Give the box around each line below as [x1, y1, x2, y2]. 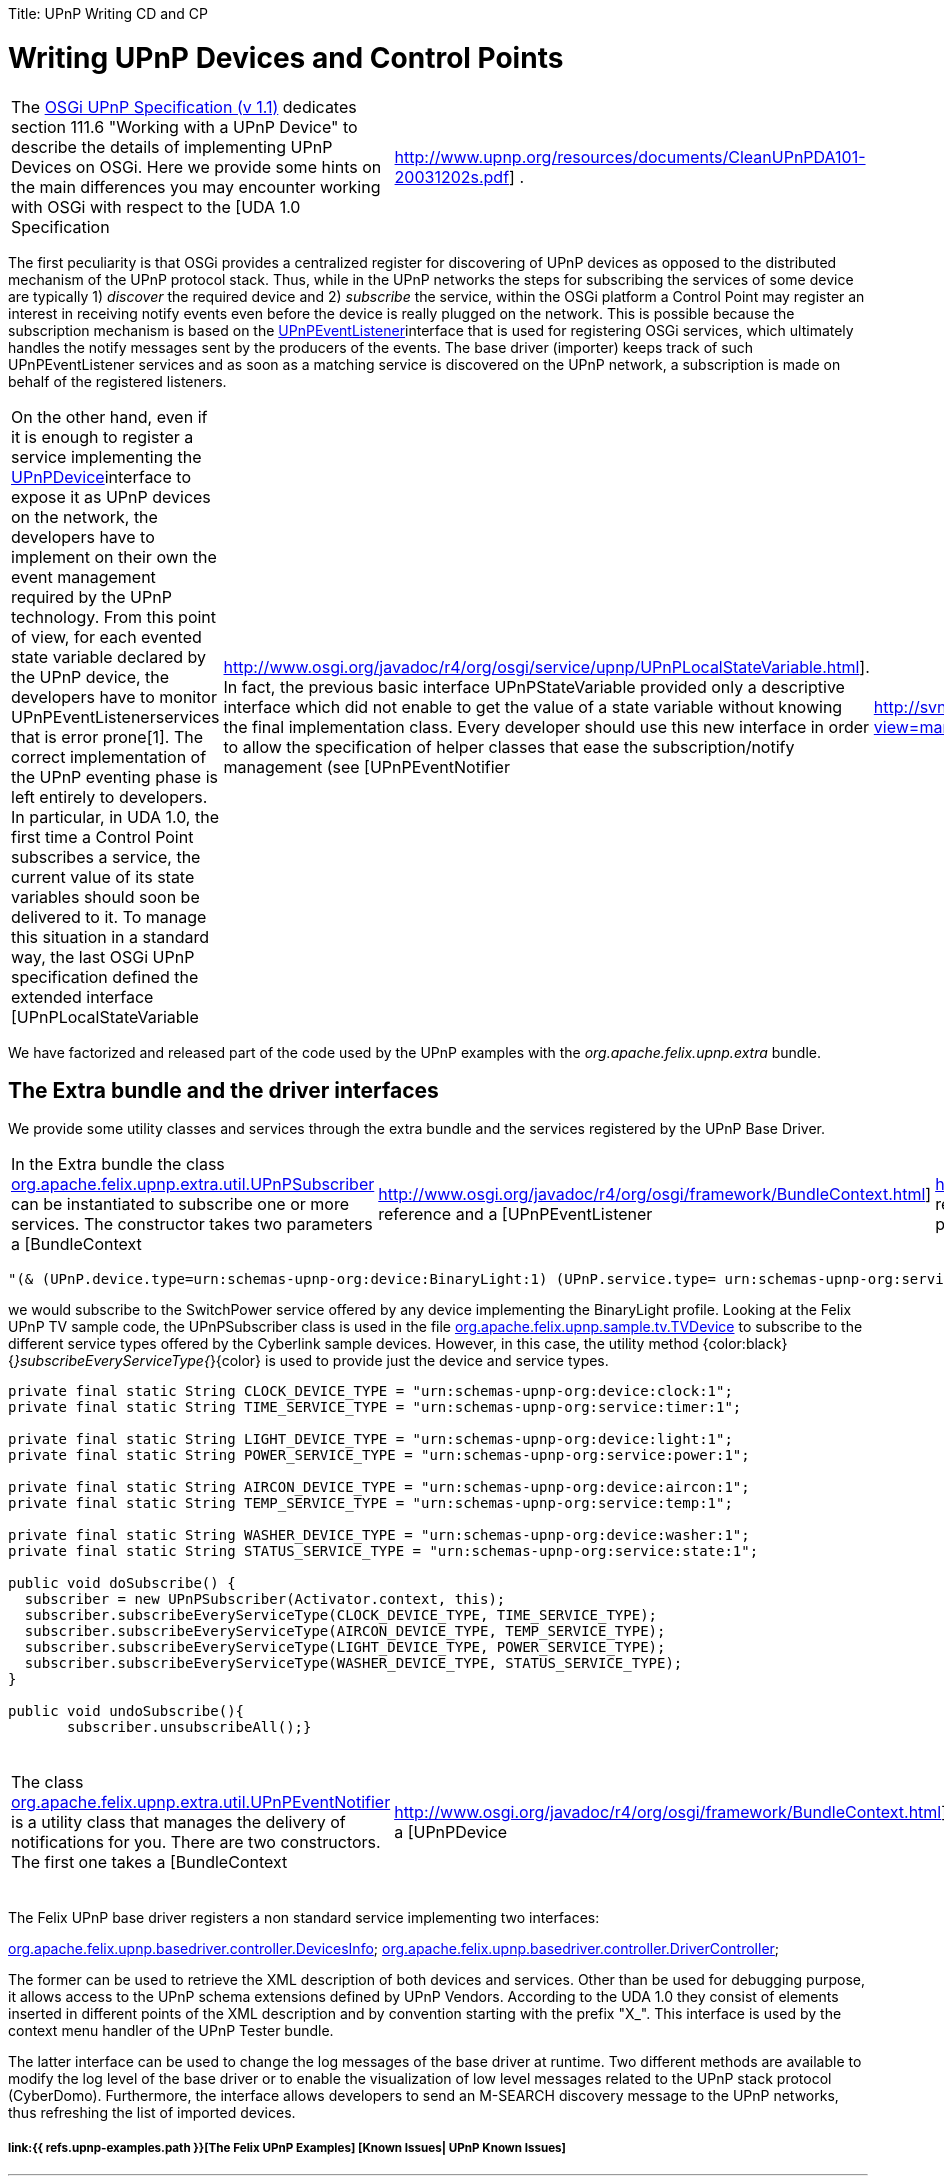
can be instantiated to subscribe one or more [11, 1194, 350, 1215]
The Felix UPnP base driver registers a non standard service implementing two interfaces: [8, 1909, 600, 1927]
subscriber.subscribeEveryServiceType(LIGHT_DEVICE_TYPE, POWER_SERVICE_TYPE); [24, 1639, 666, 1656]
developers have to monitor [11, 686, 217, 707]
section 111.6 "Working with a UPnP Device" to [11, 116, 358, 137]
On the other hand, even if [11, 406, 208, 427]
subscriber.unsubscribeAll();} [67, 1719, 312, 1736]
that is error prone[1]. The [11, 726, 204, 747]
